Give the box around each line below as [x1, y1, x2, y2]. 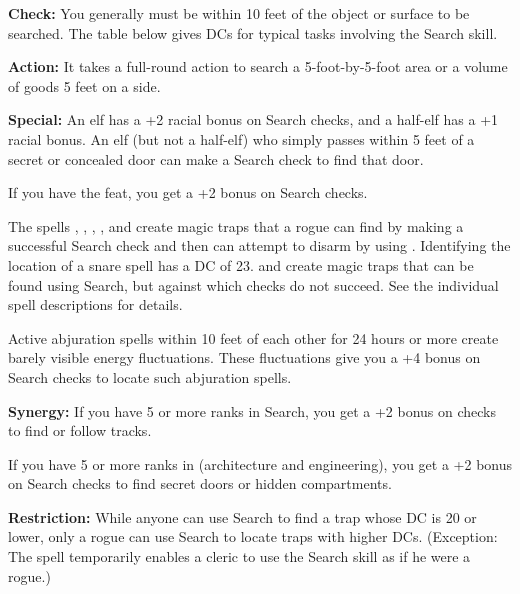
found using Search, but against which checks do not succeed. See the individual [8, 274, 499, 295]
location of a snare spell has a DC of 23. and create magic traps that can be [8, 254, 474, 275]
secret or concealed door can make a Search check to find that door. [8, 148, 424, 169]
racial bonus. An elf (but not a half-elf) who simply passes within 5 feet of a [8, 128, 475, 149]
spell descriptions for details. [8, 294, 183, 315]
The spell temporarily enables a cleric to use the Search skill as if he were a [8, 546, 471, 567]
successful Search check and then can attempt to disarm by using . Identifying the [8, 235, 511, 256]
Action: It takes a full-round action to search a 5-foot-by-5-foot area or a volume [8, 56, 508, 77]
